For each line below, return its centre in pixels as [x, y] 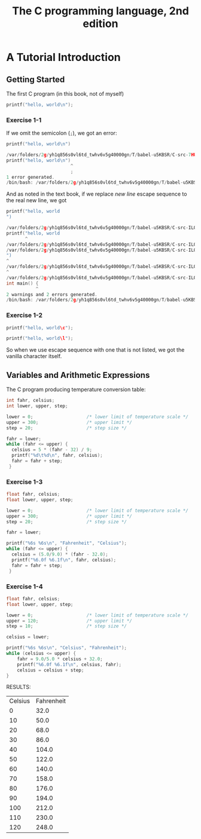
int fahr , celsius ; [31, 401]
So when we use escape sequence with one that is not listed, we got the [95, 350]
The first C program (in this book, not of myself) [65, 94]
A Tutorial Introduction [63, 57]
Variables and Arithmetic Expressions [78, 375]
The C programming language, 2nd [100, 11]
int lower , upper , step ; [37, 406]
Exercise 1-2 [25, 315]
